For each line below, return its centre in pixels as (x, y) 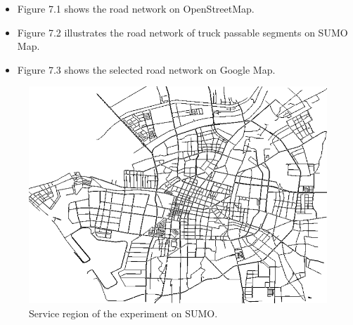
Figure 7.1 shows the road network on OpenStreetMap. (136, 8)
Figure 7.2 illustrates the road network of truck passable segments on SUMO (182, 32)
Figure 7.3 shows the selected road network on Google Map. (146, 69)
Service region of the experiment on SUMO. (123, 313)
